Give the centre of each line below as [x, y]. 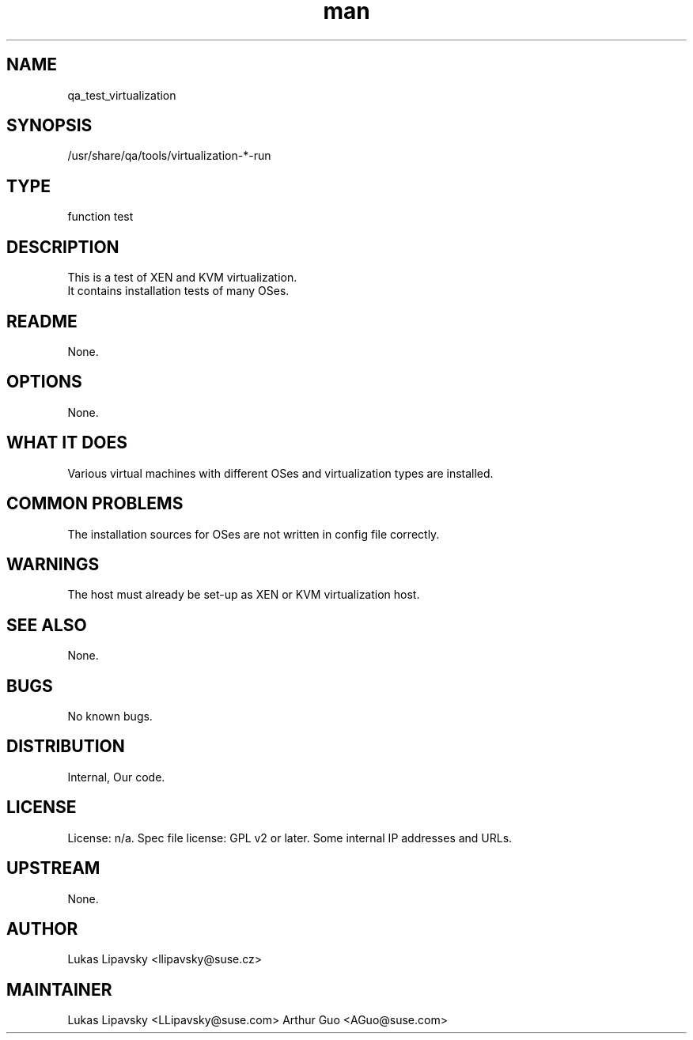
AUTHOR [42, 928]
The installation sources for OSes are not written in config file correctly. [254, 534]
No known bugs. [110, 717]
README [42, 321]
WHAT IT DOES [67, 443]
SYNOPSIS [49, 126]
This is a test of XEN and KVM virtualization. [182, 278]
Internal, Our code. [116, 777]
